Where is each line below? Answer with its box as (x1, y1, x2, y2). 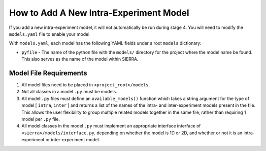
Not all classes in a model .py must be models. (21, 89, 118, 95)
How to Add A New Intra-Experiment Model (9, 7, 190, 18)
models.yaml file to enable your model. (9, 31, 91, 37)
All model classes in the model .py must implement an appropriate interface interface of (21, 123, 201, 129)
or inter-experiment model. (45, 137, 100, 143)
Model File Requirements (9, 69, 87, 77)
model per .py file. (21, 116, 60, 122)
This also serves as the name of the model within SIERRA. (21, 56, 139, 62)
